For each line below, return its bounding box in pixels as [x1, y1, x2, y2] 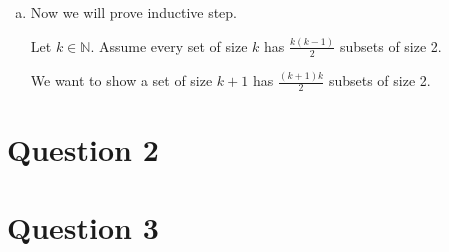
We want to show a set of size [30, 70, 213, 91]
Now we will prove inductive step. [30, 2, 238, 22]
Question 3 [7, 207, 159, 248]
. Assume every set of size [90, 35, 248, 56]
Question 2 [7, 129, 159, 170]
